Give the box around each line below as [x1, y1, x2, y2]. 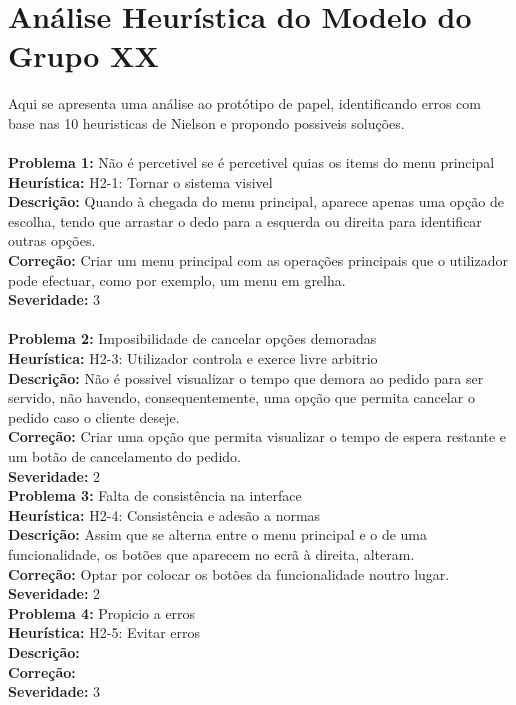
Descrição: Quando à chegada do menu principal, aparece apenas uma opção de [8, 191, 504, 212]
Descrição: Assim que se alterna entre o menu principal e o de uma [8, 524, 428, 545]
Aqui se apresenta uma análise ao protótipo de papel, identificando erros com [8, 93, 481, 114]
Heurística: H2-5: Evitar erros [8, 622, 201, 643]
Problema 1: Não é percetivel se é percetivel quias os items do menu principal [8, 152, 495, 173]
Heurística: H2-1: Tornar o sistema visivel [8, 171, 273, 192]
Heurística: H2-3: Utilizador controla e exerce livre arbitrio [8, 348, 378, 369]
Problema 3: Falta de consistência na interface [8, 485, 302, 506]
